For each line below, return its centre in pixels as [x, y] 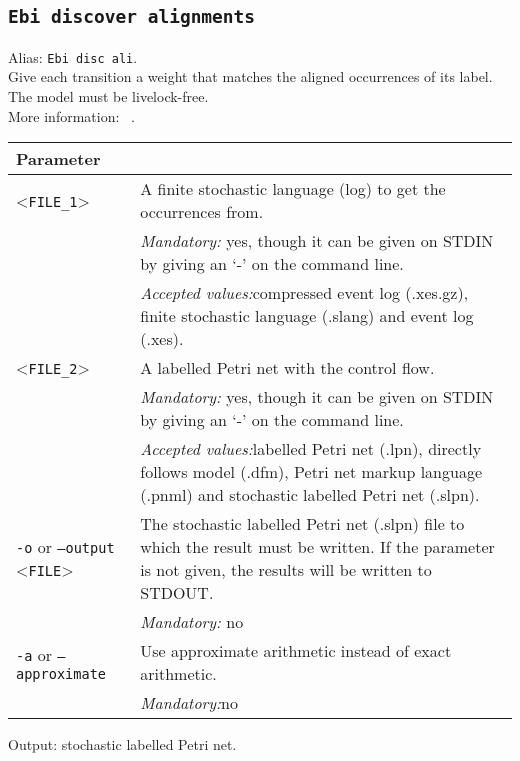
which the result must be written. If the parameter [317, 547]
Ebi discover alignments [132, 17]
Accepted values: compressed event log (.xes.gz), [304, 293]
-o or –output [65, 547]
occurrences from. [202, 212]
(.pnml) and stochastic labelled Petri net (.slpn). [310, 495]
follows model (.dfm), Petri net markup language [311, 472]
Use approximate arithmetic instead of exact [296, 651]
